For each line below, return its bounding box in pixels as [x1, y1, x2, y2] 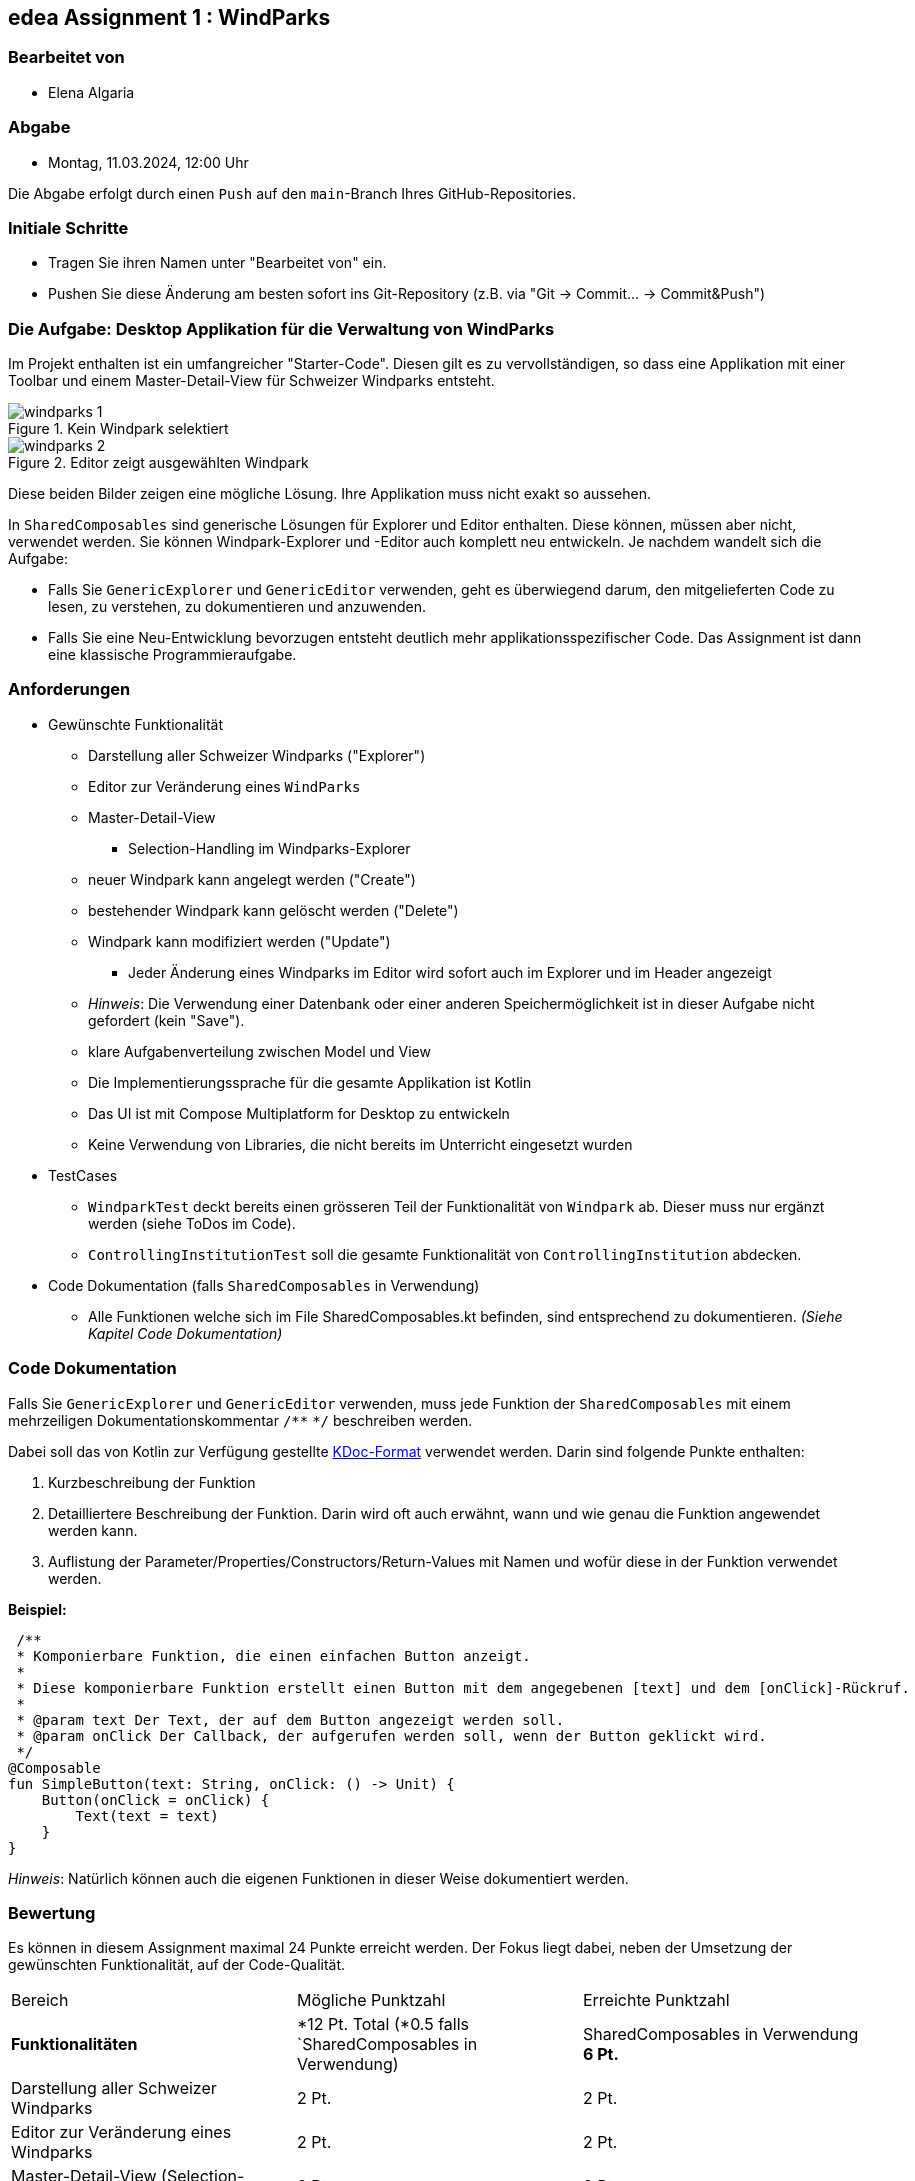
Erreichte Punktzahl [582, 1990, 730, 2011]
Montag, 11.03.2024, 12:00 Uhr [48, 153, 249, 171]
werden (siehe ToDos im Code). [88, 1214, 296, 1232]
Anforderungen [8, 679, 131, 700]
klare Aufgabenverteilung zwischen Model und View [88, 1042, 431, 1060]
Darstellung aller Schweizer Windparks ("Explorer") [88, 746, 426, 764]
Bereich [11, 1990, 69, 2011]
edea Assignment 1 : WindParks [8, 5, 331, 30]
